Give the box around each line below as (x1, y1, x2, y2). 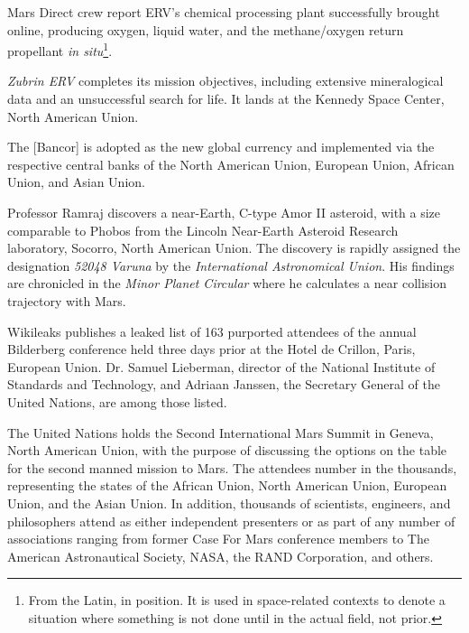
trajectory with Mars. (7, 291, 126, 310)
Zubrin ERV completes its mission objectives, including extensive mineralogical (7, 71, 444, 90)
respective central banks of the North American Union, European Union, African (7, 154, 455, 173)
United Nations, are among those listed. (7, 392, 227, 411)
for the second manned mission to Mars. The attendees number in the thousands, (7, 458, 457, 477)
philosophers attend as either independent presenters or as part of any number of (7, 511, 455, 530)
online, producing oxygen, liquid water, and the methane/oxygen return (7, 20, 404, 39)
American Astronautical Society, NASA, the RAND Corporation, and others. (7, 546, 434, 565)
